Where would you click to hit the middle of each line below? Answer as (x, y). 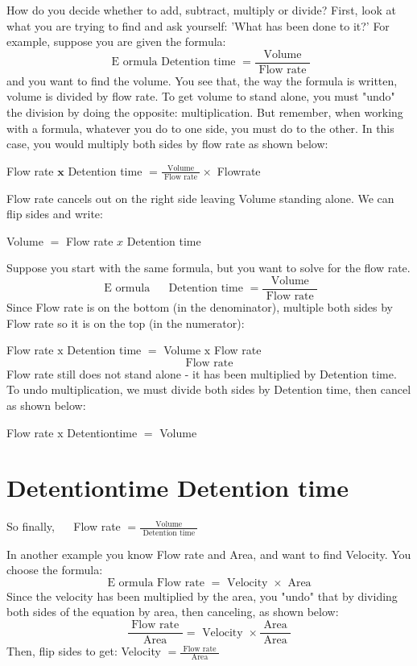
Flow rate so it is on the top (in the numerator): (126, 323)
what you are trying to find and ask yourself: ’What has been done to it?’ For (198, 25)
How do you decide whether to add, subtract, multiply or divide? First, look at (201, 10)
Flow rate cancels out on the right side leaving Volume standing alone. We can (200, 198)
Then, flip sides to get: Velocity (84, 651)
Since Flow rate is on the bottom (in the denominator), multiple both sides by (200, 307)
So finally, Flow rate (64, 526)
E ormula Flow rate (156, 583)
